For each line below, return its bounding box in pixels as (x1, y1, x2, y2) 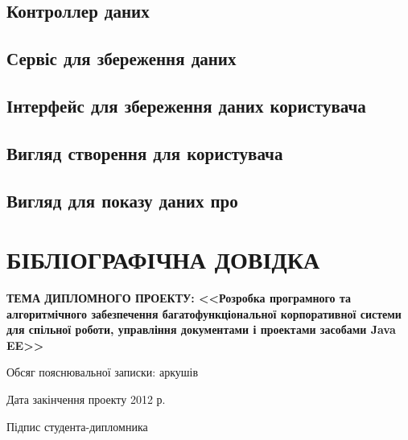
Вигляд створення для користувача (6, 140, 283, 165)
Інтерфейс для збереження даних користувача (6, 93, 366, 117)
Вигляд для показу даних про (6, 187, 238, 212)
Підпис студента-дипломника (6, 417, 148, 434)
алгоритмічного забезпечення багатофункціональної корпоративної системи (6, 305, 402, 322)
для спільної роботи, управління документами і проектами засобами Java (6, 321, 396, 338)
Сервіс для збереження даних (6, 46, 237, 71)
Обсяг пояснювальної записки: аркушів (6, 364, 199, 380)
